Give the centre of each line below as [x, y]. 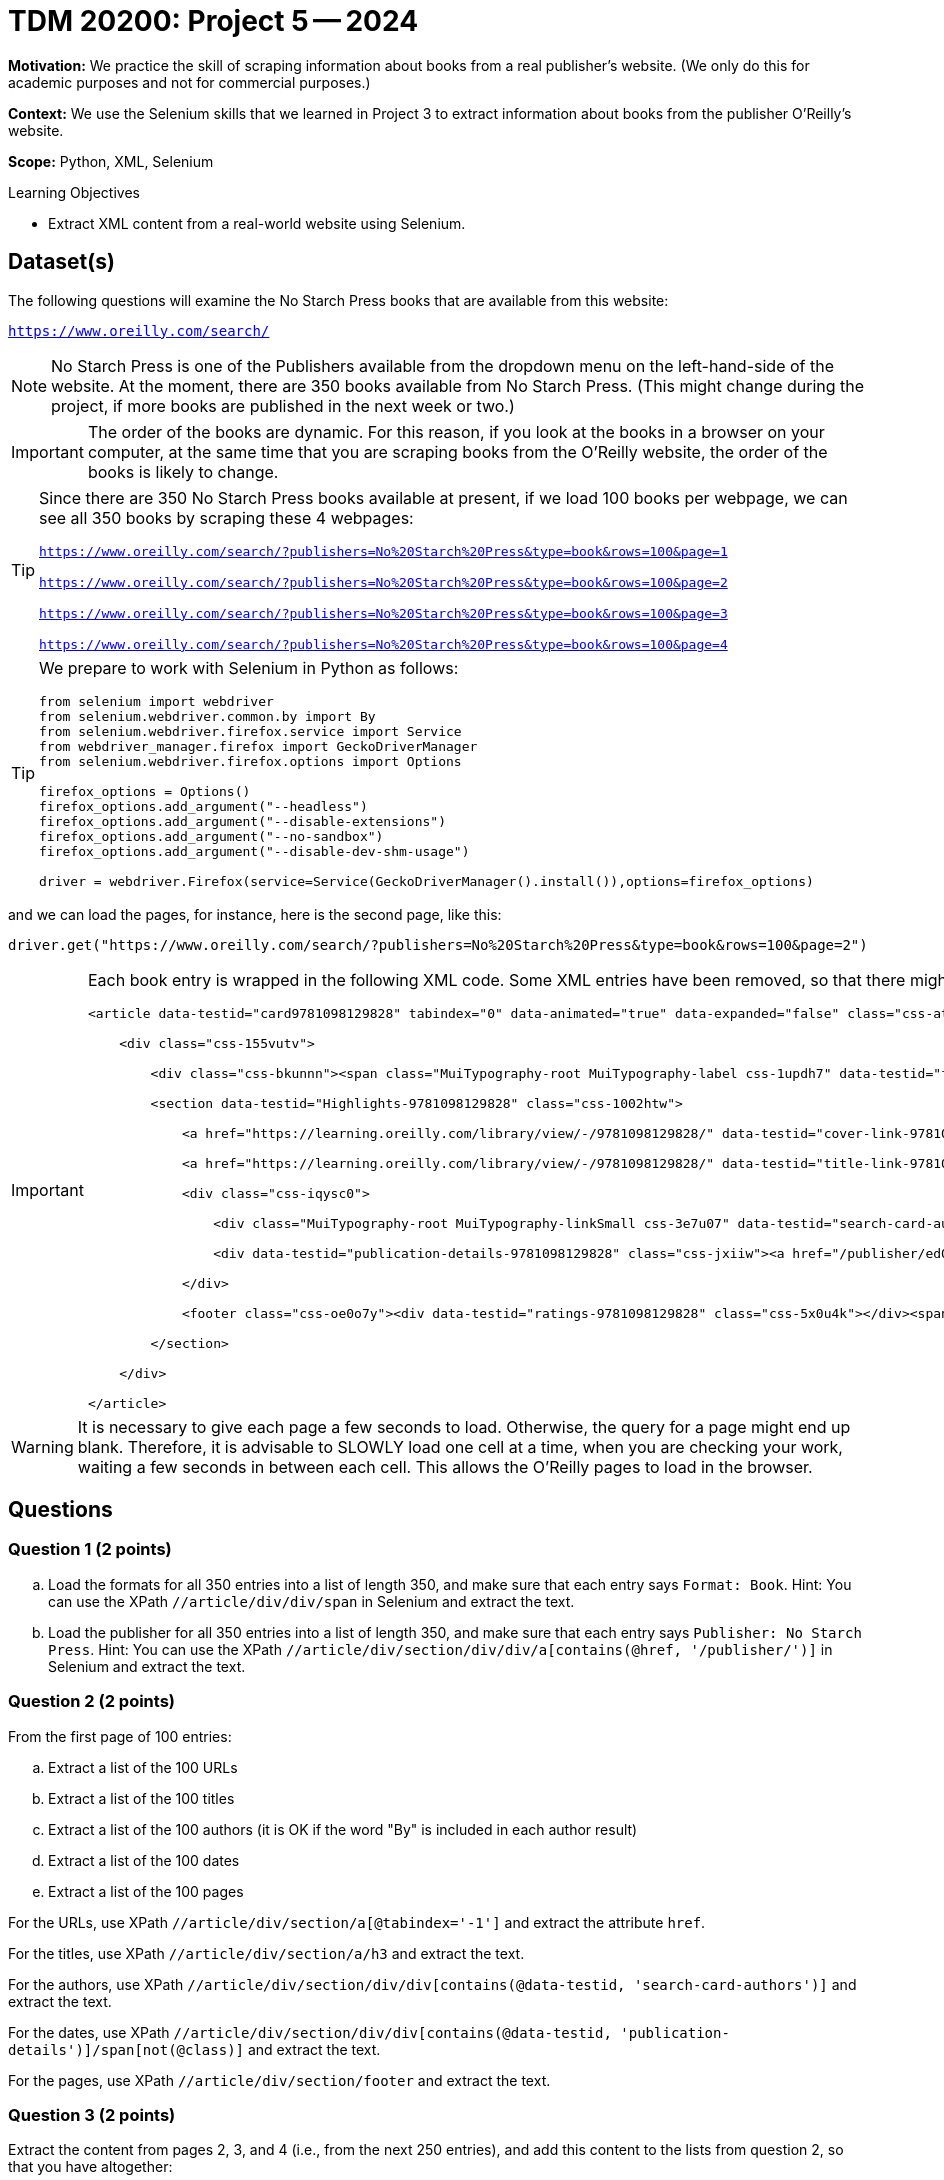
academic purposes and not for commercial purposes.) [189, 82]
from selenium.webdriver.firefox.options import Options [250, 761]
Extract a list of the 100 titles [141, 1798]
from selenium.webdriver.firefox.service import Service [250, 731]
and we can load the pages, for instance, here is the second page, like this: [255, 914]
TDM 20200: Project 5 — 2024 [213, 21]
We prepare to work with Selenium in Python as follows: [249, 667]
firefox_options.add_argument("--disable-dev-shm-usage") [254, 851]
